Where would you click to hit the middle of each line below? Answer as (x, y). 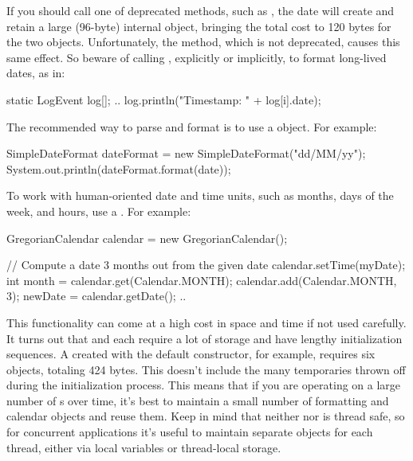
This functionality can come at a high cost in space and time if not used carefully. (206, 322)
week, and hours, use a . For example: (99, 211)
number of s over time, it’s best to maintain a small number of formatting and (198, 400)
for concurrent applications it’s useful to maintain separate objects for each (190, 432)
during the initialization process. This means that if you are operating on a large (204, 385)
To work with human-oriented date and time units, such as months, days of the (200, 195)
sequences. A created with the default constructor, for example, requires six (191, 354)
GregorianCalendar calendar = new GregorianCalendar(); (147, 238)
